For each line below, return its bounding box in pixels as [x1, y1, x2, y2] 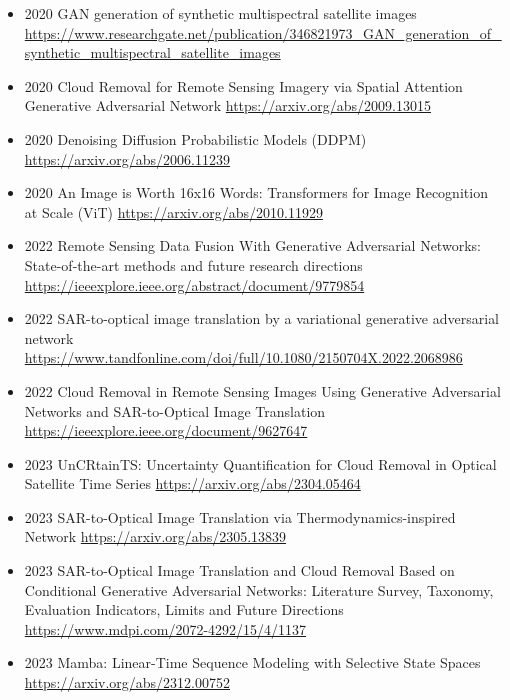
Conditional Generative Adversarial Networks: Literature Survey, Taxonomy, [24, 579, 494, 600]
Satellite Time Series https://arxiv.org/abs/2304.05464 [24, 473, 361, 494]
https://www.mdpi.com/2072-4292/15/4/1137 [24, 618, 307, 639]
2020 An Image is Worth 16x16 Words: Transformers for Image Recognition [24, 182, 488, 203]
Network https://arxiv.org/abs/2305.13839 [24, 526, 287, 547]
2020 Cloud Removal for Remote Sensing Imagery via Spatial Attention [24, 75, 463, 96]
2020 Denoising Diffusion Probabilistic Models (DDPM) [24, 128, 367, 149]
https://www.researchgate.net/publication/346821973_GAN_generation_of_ [24, 22, 502, 43]
